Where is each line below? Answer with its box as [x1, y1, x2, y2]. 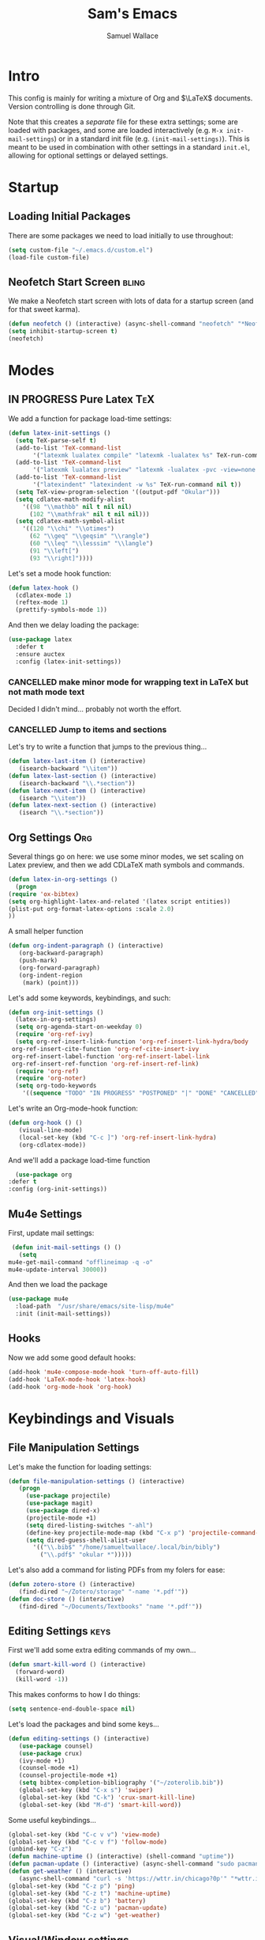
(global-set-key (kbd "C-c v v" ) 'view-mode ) [8, 1830, 160, 1839]
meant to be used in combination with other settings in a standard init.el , [8, 142, 251, 151]
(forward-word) [15, 1668, 65, 1676]
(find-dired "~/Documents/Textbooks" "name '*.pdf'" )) [18, 1602, 203, 1611]
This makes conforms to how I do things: [8, 1690, 140, 1699]
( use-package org [15, 1171, 73, 1179]
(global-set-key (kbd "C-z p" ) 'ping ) [8, 1881, 136, 1890]
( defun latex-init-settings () [8, 429, 111, 437]
